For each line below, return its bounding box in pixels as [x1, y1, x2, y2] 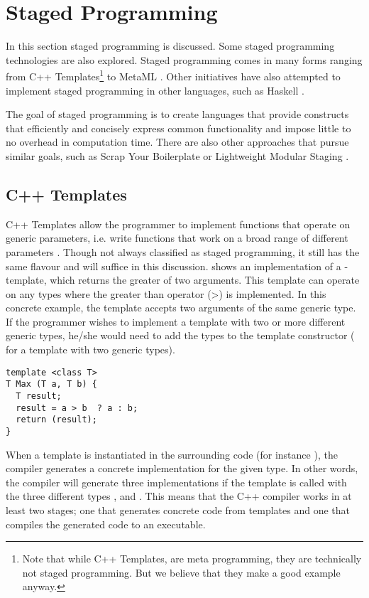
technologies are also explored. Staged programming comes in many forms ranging [6, 52, 363, 67]
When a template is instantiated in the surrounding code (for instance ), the [6, 447, 338, 461]
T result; [16, 390, 62, 401]
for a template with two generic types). [6, 342, 175, 357]
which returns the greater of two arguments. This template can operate [50, 272, 360, 287]
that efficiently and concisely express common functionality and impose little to [6, 120, 351, 135]
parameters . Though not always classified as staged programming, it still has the [6, 244, 360, 259]
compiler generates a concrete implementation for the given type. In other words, [6, 461, 358, 476]
